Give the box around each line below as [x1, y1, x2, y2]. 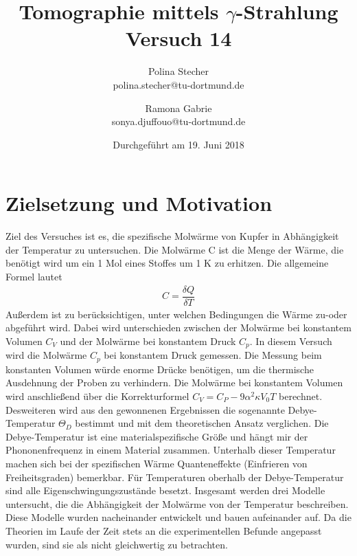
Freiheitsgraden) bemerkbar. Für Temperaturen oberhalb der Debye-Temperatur [5, 469, 344, 484]
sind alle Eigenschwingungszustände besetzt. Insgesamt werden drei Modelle [5, 483, 325, 498]
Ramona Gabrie [145, 100, 212, 115]
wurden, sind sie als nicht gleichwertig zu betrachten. [5, 537, 228, 551]
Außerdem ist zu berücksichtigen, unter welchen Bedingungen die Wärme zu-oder [5, 307, 347, 321]
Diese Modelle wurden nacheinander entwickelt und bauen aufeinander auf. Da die [5, 510, 352, 524]
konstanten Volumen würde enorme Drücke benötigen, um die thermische [5, 362, 314, 376]
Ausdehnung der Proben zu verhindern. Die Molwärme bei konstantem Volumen [5, 375, 343, 390]
